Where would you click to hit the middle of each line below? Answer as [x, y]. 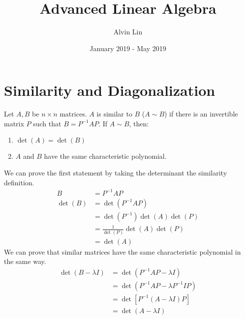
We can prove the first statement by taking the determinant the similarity [116, 173]
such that [47, 123]
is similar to [114, 114]
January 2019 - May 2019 [128, 48]
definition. [19, 182]
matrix [14, 123]
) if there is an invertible [201, 114]
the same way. [25, 261]
